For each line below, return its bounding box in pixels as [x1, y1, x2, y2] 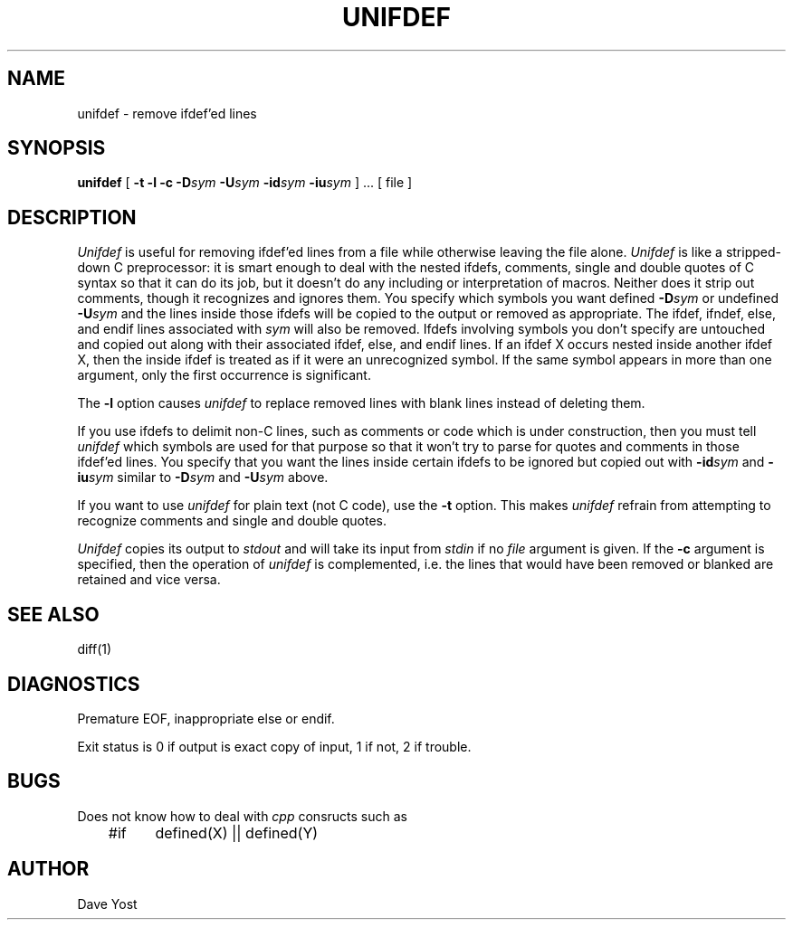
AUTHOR [7, 857, 90, 881]
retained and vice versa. [77, 572, 221, 588]
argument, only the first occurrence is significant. [77, 367, 371, 383]
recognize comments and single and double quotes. [77, 513, 387, 529]
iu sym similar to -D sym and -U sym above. [77, 469, 329, 486]
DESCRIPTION [7, 205, 137, 229]
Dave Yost [77, 895, 138, 912]
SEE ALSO [7, 602, 100, 626]
